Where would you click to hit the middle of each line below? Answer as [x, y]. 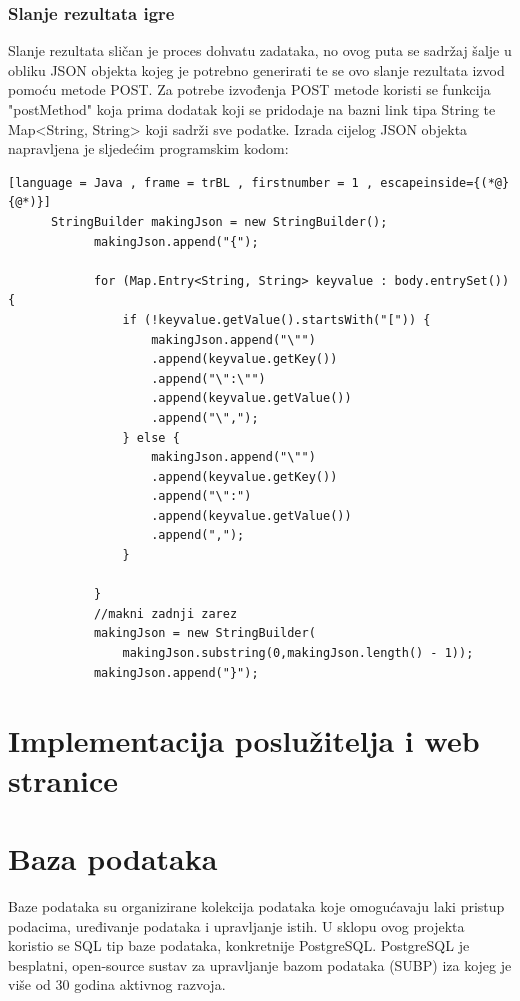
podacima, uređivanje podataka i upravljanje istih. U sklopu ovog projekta [236, 925]
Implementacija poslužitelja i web [244, 740]
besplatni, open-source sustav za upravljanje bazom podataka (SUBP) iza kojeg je [260, 964]
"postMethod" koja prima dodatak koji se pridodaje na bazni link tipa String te [252, 109]
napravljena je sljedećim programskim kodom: [148, 148]
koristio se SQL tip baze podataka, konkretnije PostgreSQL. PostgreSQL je [239, 945]
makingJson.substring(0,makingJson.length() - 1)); [298, 653]
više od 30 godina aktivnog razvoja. [117, 984]
